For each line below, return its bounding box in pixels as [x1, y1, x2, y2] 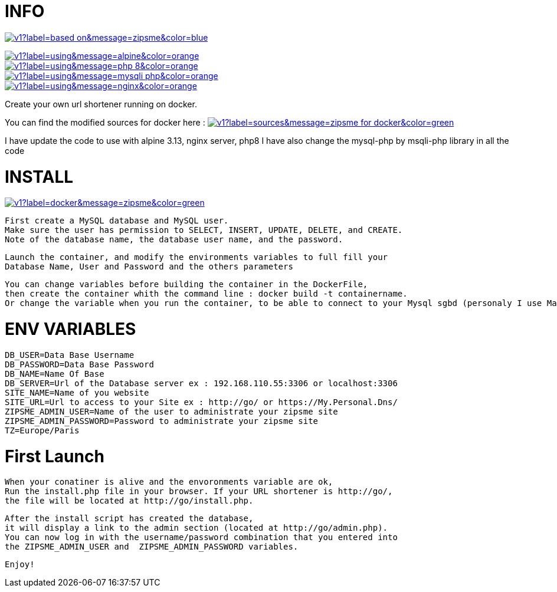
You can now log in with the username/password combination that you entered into [5, 532, 398, 542]
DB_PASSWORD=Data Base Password [5, 359, 154, 369]
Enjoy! [5, 560, 35, 570]
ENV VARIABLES [5, 319, 136, 339]
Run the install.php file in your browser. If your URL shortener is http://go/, [5, 486, 393, 496]
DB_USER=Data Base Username [5, 350, 135, 360]
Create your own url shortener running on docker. [5, 98, 197, 109]
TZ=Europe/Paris [5, 425, 80, 435]
